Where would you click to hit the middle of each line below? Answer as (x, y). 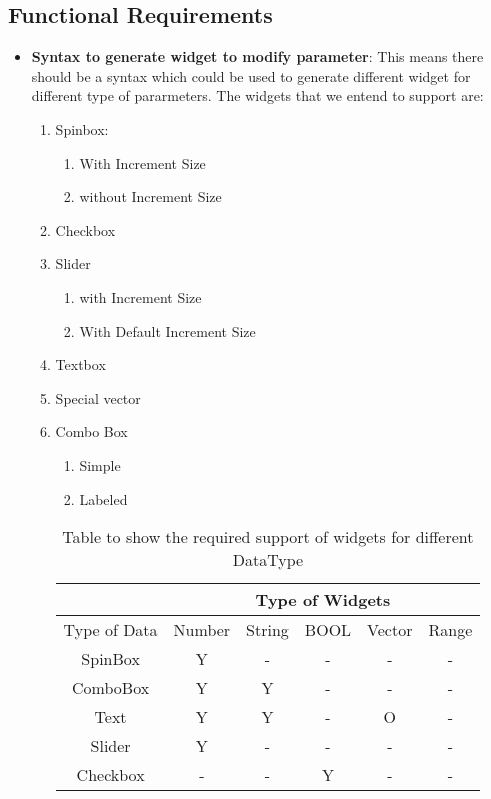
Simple (100, 464)
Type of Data (110, 630)
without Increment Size (150, 196)
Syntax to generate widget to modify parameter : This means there (257, 56)
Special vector (98, 397)
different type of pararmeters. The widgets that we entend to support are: (257, 95)
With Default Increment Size (167, 330)
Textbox (80, 364)
